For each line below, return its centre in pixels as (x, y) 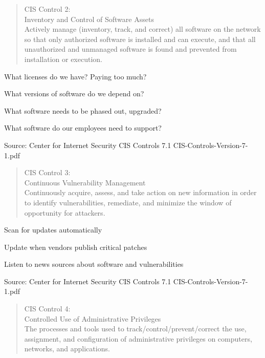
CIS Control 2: (47, 9)
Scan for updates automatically (53, 230)
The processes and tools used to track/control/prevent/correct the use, (135, 329)
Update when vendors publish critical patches (76, 247)
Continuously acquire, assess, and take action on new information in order (140, 192)
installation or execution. (63, 59)
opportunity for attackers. (65, 212)
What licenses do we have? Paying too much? (75, 76)
